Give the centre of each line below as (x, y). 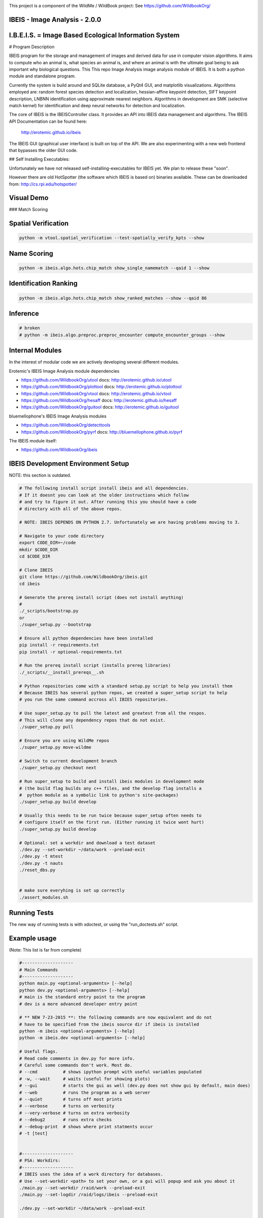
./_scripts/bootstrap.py (49, 611)
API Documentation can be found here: (48, 121)
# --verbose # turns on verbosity (67, 1106)
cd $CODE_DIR (35, 556)
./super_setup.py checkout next (58, 768)
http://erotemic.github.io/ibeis (51, 133)
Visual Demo (29, 198)
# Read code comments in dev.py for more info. (77, 1058)
